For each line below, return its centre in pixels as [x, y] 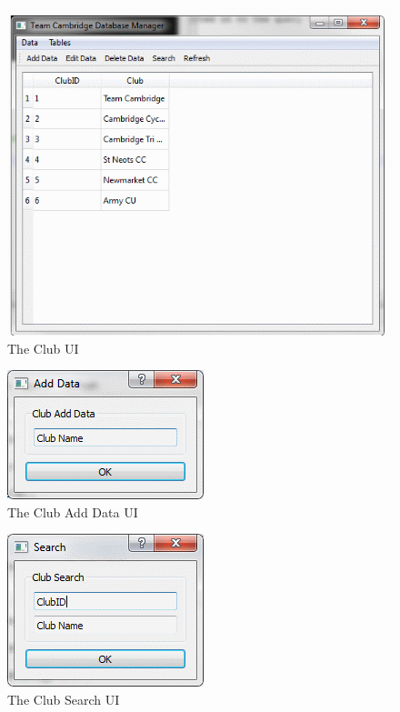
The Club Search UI [64, 700]
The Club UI [43, 348]
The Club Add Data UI [73, 511]
